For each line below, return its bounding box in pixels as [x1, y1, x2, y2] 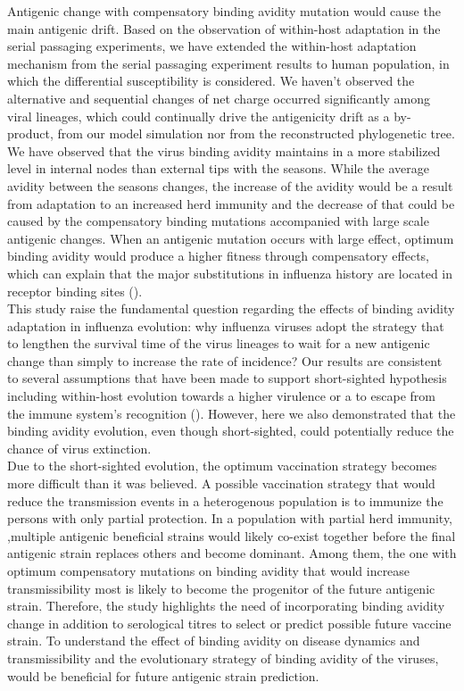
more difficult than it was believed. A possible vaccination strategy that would [7, 474, 435, 493]
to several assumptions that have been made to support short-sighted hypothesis [7, 369, 447, 387]
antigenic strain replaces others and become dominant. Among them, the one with [7, 544, 457, 562]
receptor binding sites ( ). [7, 281, 143, 300]
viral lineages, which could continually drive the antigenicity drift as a [7, 106, 390, 125]
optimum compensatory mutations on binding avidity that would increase [7, 562, 410, 579]
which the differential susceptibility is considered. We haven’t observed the [7, 71, 415, 90]
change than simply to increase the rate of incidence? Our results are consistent [7, 351, 443, 370]
